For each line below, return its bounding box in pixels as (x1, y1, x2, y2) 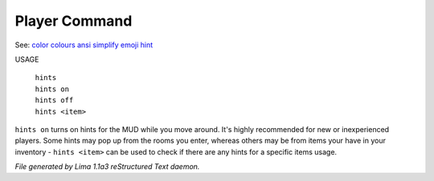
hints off (35, 96, 74, 105)
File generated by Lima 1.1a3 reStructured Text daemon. (14, 162, 200, 171)
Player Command (14, 12, 133, 30)
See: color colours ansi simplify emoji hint (14, 40, 154, 50)
